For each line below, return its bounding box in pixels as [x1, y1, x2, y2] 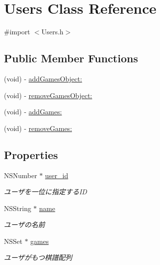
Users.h [41, 26, 64, 37]
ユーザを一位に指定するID [4, 186, 87, 197]
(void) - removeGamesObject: [4, 90, 92, 100]
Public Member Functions [4, 51, 138, 66]
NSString [4, 203, 31, 213]
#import [4, 26, 30, 37]
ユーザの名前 [4, 219, 45, 230]
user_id [45, 170, 69, 180]
